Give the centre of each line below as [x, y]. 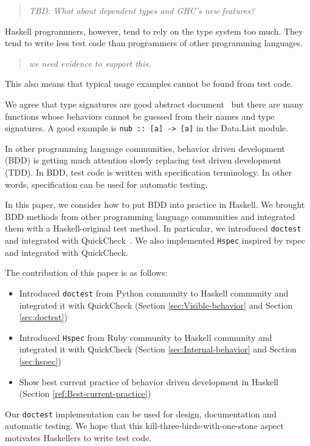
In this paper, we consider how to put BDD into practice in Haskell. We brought [155, 204]
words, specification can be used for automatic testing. [106, 184]
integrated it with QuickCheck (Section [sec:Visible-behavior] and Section [156, 305]
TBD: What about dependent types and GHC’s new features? [142, 10]
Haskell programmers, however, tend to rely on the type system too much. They [154, 31]
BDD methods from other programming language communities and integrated [150, 216]
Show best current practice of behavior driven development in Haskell [149, 381]
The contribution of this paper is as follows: [86, 273]
